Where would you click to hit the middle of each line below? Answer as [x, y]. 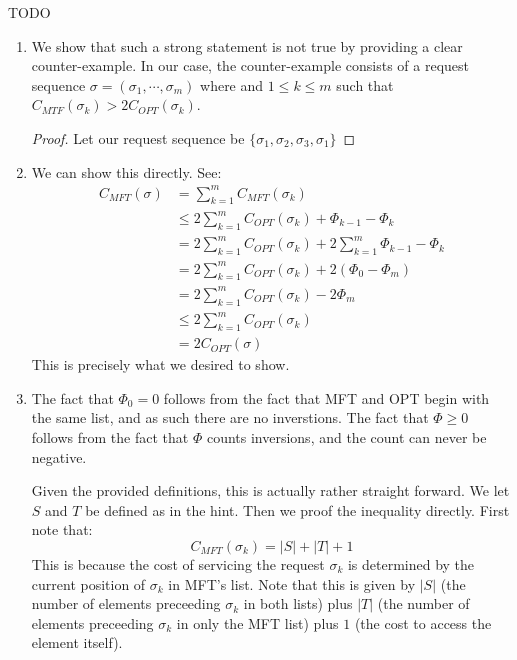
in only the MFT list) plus [257, 622]
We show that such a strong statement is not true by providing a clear [247, 45]
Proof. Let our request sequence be [138, 137]
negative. [59, 456]
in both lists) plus [298, 603]
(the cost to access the [423, 622]
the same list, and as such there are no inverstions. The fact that [230, 417]
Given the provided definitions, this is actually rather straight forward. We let [270, 490]
